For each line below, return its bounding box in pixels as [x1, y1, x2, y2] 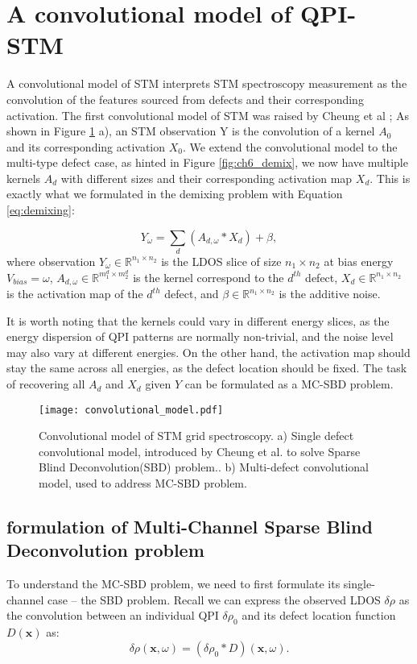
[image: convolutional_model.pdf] [39, 404, 224, 416]
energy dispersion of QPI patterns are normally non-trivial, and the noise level [6, 328, 394, 345]
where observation [6, 252, 96, 269]
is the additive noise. [279, 285, 381, 302]
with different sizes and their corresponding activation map [60, 169, 353, 186]
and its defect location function [242, 607, 396, 624]
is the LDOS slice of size [161, 252, 282, 269]
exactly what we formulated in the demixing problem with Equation [6, 185, 343, 202]
